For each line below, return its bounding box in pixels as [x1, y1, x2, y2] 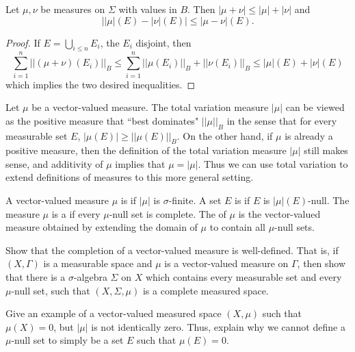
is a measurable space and [43, 256, 153, 271]
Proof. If [5, 35, 40, 49]
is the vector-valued [238, 206, 321, 221]
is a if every [51, 206, 101, 221]
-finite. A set [168, 193, 222, 208]
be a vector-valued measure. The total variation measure [31, 100, 269, 114]
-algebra [73, 270, 107, 284]
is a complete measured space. [142, 283, 269, 297]
